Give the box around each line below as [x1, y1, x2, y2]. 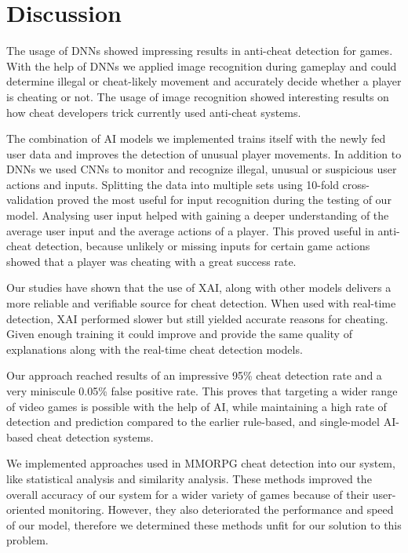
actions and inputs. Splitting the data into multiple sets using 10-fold [6, 176, 339, 192]
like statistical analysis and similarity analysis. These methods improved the [6, 470, 372, 486]
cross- [342, 176, 370, 192]
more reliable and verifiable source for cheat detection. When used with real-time [6, 295, 396, 311]
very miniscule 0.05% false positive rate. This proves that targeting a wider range [6, 383, 398, 398]
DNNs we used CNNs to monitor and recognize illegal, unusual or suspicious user [6, 161, 397, 177]
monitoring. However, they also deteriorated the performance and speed [49, 501, 394, 518]
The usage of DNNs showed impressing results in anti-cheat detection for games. [6, 42, 393, 59]
